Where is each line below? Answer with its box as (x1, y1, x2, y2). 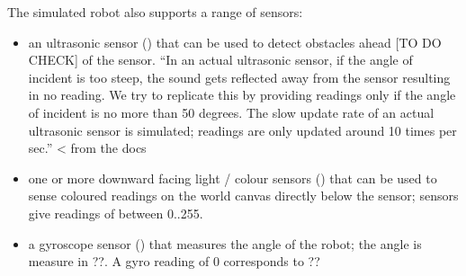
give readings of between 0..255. (28, 203, 203, 222)
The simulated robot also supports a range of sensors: (7, 3, 303, 21)
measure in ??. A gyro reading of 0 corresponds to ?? (28, 252, 320, 271)
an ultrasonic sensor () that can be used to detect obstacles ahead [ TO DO (28, 32, 442, 51)
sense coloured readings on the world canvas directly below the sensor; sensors (28, 186, 459, 205)
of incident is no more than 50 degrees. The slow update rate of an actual (28, 102, 435, 121)
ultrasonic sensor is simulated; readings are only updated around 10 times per (28, 120, 457, 139)
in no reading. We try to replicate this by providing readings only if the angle (28, 85, 456, 104)
